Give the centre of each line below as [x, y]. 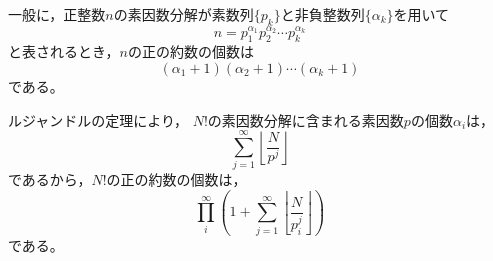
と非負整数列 [322, 14]
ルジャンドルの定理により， [98, 119]
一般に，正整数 [57, 14]
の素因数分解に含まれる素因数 [305, 119]
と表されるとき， [64, 51]
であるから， [50, 179]
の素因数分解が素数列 [183, 14]
